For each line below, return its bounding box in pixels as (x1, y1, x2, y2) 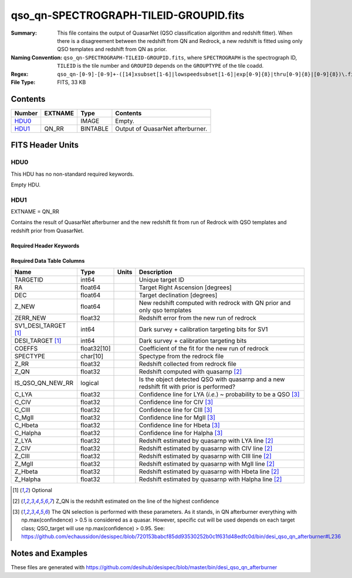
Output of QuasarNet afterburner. (115, 124, 208, 132)
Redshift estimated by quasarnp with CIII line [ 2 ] (138, 452, 272, 460)
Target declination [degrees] (138, 291, 218, 299)
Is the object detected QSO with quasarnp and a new (138, 375, 285, 383)
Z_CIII (14, 452, 31, 460)
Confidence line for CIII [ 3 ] (138, 406, 212, 414)
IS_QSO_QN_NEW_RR (14, 379, 73, 387)
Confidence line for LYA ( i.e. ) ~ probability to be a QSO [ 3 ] (138, 390, 300, 399)
